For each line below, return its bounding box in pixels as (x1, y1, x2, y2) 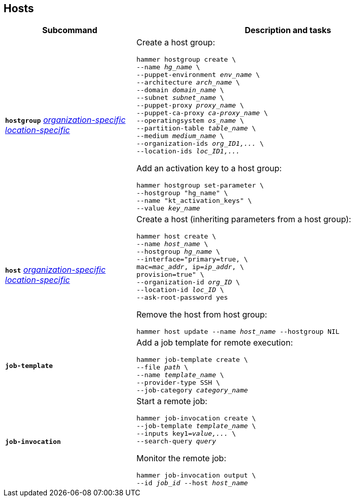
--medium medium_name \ (136, 132, 224, 140)
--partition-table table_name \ (136, 124, 256, 133)
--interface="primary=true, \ (136, 255, 248, 263)
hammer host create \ (136, 232, 216, 241)
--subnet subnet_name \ (136, 94, 224, 102)
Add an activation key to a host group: (136, 163, 282, 174)
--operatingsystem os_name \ (136, 117, 244, 125)
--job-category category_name (136, 386, 248, 394)
